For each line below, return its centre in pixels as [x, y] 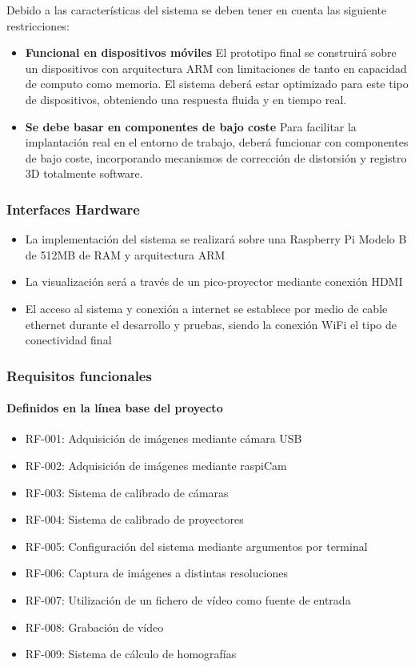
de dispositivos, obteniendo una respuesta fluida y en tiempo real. [186, 99]
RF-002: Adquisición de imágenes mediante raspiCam [156, 465]
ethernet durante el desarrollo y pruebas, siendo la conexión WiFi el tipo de [211, 324]
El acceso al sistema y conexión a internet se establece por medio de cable [206, 308]
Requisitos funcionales [79, 375]
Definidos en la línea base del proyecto [115, 408]
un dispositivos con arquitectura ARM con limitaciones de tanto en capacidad [216, 68]
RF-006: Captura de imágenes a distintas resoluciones [157, 573]
